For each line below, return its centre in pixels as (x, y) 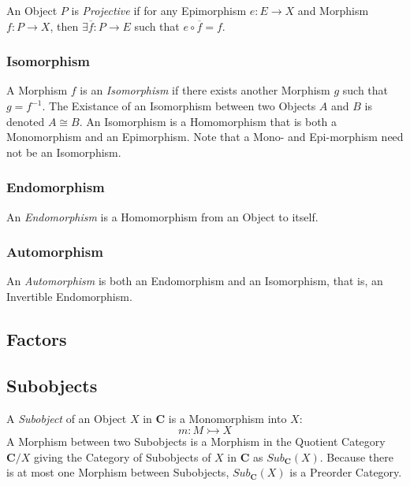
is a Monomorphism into (227, 418)
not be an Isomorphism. (64, 152)
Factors (37, 338)
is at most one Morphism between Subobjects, (118, 472)
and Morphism (333, 10)
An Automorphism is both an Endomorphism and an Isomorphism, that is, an (195, 281)
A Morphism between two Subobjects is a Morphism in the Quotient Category (196, 441)
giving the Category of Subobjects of (122, 456)
